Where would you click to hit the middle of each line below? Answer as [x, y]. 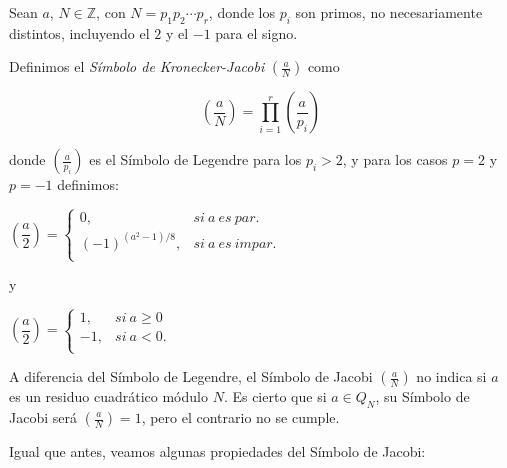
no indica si [451, 376]
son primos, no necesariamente [389, 12]
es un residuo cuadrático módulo [108, 396]
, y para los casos [395, 159]
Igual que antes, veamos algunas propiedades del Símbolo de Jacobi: [217, 451]
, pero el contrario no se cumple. [240, 417]
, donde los [242, 12]
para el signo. [256, 32]
